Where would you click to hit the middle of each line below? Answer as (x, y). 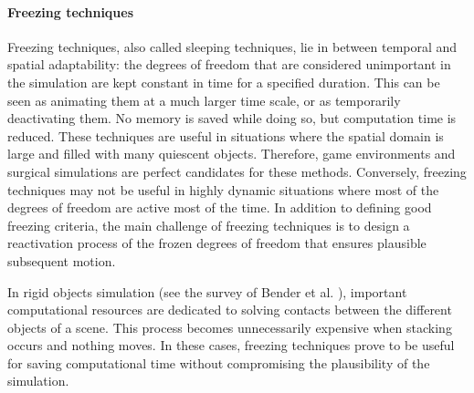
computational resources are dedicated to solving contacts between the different (230, 310)
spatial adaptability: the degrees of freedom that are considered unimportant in (229, 64)
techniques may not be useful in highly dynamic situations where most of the (223, 189)
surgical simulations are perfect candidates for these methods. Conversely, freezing (237, 171)
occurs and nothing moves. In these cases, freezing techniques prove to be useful (231, 345)
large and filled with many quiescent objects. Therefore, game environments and (232, 154)
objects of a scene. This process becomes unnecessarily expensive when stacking (230, 327)
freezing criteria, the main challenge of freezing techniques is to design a (209, 225)
